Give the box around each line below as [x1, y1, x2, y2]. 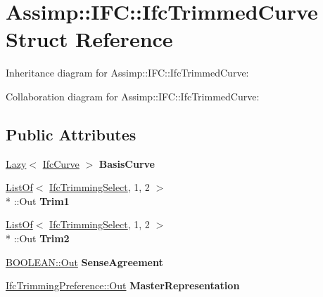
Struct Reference [6, 25, 173, 53]
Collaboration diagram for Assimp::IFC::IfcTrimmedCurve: [6, 88, 260, 103]
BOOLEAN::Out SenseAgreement [6, 254, 163, 269]
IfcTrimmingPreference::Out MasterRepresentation [6, 278, 240, 293]
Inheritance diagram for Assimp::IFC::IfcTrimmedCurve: [6, 65, 249, 80]
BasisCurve [99, 156, 155, 171]
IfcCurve [42, 156, 80, 171]
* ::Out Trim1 [6, 193, 70, 208]
